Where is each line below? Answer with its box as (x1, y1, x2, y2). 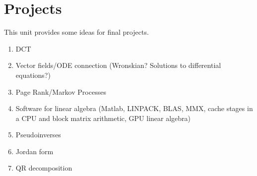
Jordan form (15, 146, 54, 156)
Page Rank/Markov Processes (15, 86, 106, 97)
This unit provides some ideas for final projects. (4, 27, 149, 37)
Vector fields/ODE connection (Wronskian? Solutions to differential (15, 60, 221, 70)
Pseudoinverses (15, 129, 61, 140)
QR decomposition (15, 163, 72, 173)
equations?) (15, 69, 51, 80)
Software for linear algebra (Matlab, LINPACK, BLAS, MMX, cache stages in (15, 103, 253, 114)
